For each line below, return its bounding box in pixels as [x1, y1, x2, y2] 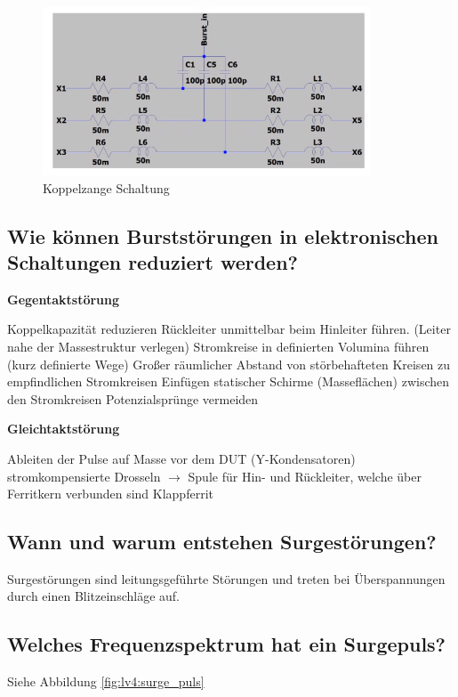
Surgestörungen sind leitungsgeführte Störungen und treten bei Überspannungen [7, 569, 446, 588]
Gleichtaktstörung [7, 419, 120, 438]
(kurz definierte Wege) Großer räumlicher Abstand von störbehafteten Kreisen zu [7, 354, 451, 373]
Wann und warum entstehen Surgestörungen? [7, 528, 437, 555]
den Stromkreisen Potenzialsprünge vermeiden [7, 389, 259, 408]
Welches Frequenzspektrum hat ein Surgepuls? [7, 630, 446, 658]
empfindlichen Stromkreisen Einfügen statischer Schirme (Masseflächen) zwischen [7, 372, 450, 391]
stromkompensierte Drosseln [7, 466, 161, 485]
